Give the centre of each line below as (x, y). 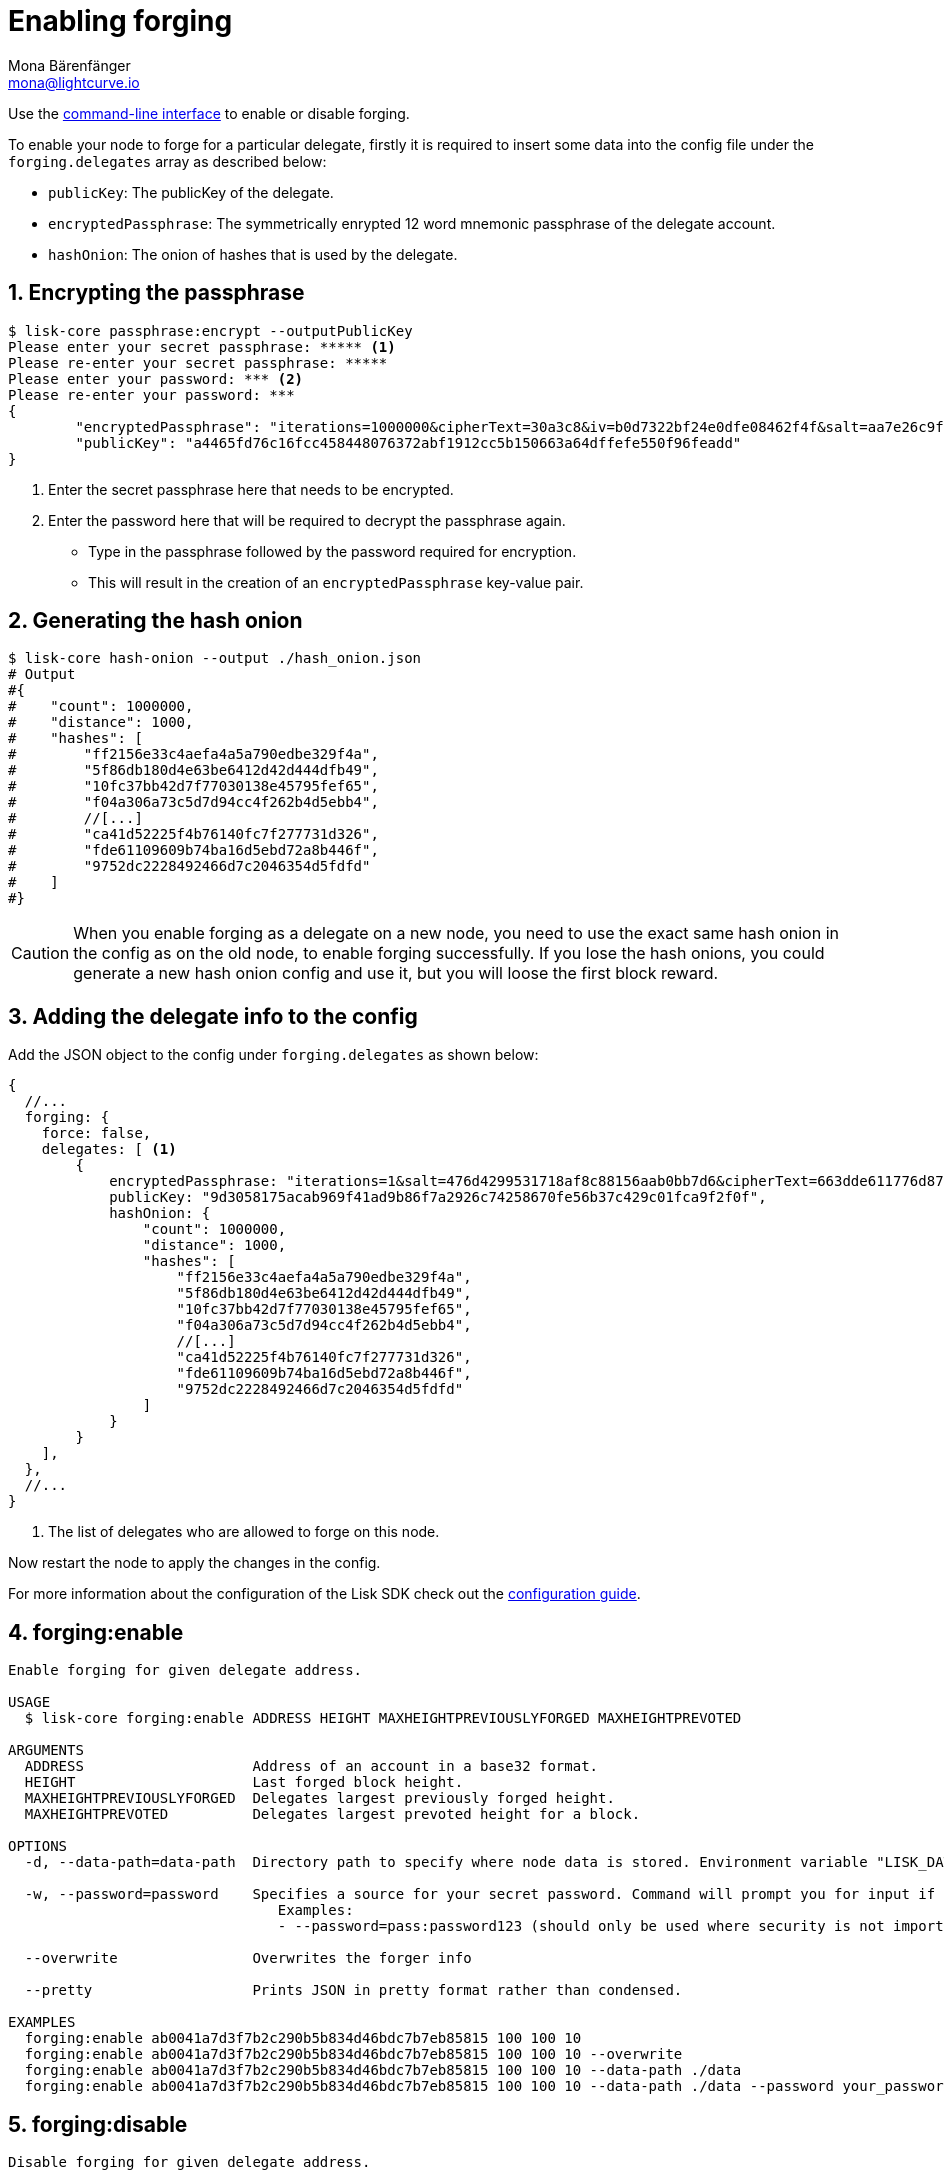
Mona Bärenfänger (69, 65)
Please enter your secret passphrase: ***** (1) (202, 346)
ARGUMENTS (46, 1750)
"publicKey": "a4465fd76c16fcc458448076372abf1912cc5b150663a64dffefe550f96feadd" (408, 442)
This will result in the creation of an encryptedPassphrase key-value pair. (336, 582)
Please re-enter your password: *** (151, 394)
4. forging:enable (96, 1632)
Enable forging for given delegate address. (185, 1670)
